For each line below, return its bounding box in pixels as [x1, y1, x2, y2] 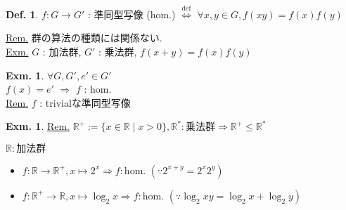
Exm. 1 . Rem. [6, 119, 70, 133]
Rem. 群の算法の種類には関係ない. [6, 30, 162, 45]
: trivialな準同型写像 [39, 95, 131, 110]
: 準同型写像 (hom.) [87, 6, 176, 21]
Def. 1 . [6, 6, 39, 21]
